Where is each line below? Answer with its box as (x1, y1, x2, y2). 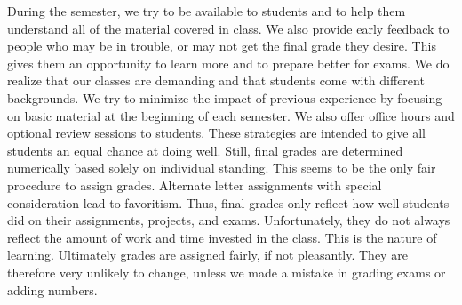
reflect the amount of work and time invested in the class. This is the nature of (7, 228, 437, 246)
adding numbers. (7, 280, 98, 299)
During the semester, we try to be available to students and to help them (7, 2, 406, 20)
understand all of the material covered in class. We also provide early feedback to (7, 19, 450, 37)
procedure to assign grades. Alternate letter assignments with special (7, 175, 382, 194)
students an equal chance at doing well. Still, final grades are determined (7, 140, 403, 159)
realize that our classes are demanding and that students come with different (7, 71, 425, 90)
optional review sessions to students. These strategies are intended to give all (7, 124, 426, 142)
